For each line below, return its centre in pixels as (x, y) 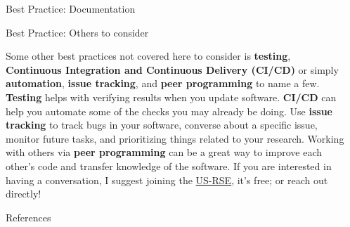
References (28, 217)
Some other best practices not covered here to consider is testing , (148, 56)
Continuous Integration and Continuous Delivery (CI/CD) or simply (172, 69)
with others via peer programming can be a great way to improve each (164, 152)
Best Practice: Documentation (71, 8)
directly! (24, 194)
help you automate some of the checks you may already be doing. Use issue (169, 111)
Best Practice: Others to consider (77, 32)
